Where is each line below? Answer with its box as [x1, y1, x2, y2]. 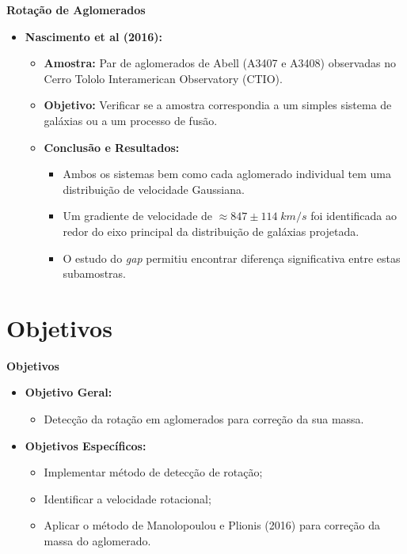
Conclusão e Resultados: [44, 138, 180, 155]
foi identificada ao [310, 207, 397, 224]
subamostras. [63, 265, 126, 282]
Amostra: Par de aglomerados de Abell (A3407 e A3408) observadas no [44, 55, 397, 71]
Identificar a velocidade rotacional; [44, 490, 211, 507]
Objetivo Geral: [25, 384, 112, 400]
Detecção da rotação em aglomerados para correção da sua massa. [44, 411, 364, 427]
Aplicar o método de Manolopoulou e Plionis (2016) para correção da [44, 517, 380, 533]
